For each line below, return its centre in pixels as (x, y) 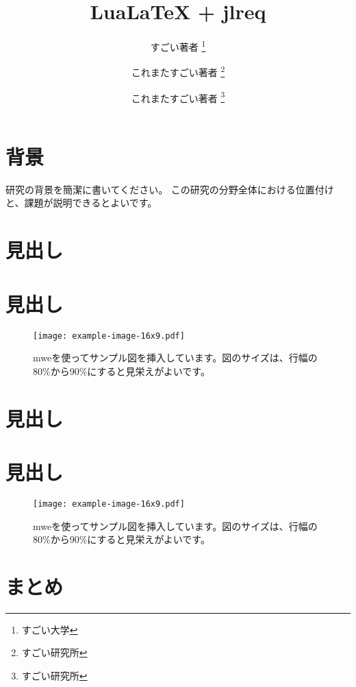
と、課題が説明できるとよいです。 (81, 203)
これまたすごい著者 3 (178, 97)
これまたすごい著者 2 (178, 71)
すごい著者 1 (178, 46)
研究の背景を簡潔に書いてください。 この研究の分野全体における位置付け (170, 189)
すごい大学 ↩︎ (50, 629)
